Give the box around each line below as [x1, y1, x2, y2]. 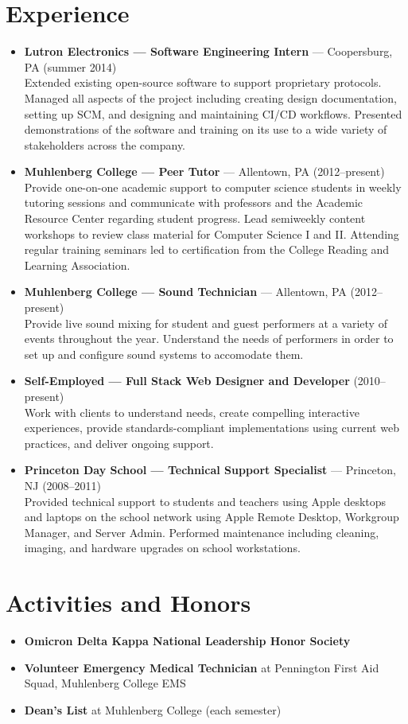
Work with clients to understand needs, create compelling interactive [24, 403, 359, 420]
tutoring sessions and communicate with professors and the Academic [24, 194, 363, 211]
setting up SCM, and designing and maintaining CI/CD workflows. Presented [24, 105, 402, 122]
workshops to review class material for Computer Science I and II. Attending [24, 225, 399, 242]
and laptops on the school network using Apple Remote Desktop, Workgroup [24, 508, 399, 525]
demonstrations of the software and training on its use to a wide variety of [24, 121, 387, 138]
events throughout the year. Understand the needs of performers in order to [24, 330, 394, 347]
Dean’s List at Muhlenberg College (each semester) [24, 701, 282, 718]
